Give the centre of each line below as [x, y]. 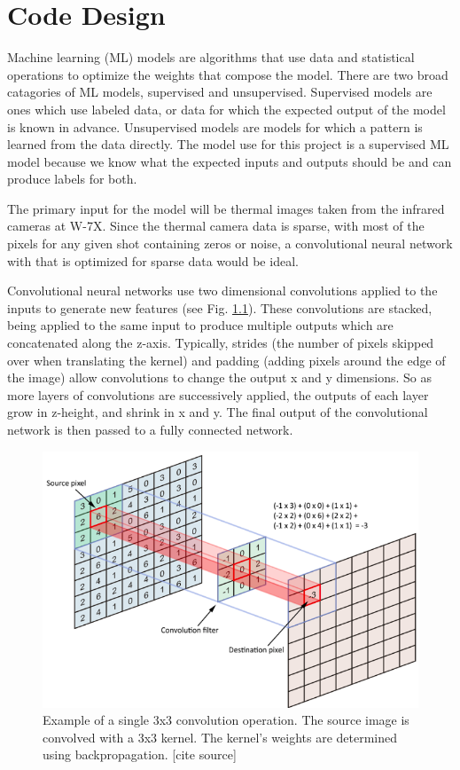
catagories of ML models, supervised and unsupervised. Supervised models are [220, 92]
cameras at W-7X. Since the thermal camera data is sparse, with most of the [216, 226]
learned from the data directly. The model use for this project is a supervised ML [228, 144]
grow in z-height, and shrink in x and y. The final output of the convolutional [218, 412]
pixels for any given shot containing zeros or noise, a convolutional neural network [230, 244]
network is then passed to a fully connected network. [150, 429]
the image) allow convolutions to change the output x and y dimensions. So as [220, 377]
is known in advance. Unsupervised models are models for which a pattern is [215, 126]
